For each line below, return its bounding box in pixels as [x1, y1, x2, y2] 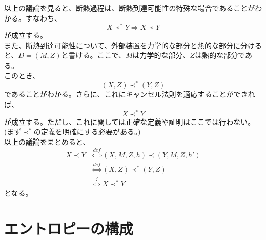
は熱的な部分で [195, 50, 245, 61]
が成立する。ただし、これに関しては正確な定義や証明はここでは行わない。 [4, 116, 255, 127]
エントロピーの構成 [4, 217, 134, 238]
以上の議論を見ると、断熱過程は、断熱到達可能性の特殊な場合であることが [4, 3, 255, 13]
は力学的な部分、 [132, 50, 190, 61]
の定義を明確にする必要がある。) [33, 126, 141, 137]
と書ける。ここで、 [61, 50, 126, 61]
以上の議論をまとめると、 [4, 136, 90, 147]
